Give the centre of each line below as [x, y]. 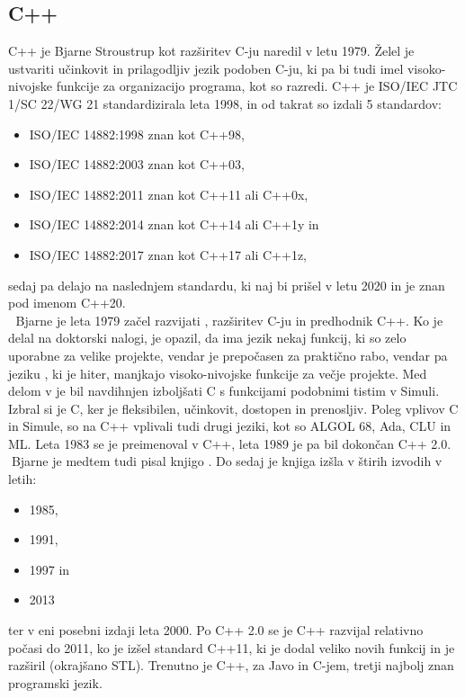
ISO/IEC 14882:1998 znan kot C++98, [137, 134]
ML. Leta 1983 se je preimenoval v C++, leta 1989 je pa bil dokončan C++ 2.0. [230, 443]
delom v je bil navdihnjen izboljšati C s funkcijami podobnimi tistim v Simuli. [224, 391]
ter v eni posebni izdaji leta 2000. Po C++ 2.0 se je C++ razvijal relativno [216, 630]
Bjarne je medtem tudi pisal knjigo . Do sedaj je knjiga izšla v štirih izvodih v [227, 461]
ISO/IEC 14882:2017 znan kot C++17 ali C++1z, [168, 254]
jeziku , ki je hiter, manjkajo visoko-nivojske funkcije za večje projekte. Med [218, 373]
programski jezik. [55, 682]
